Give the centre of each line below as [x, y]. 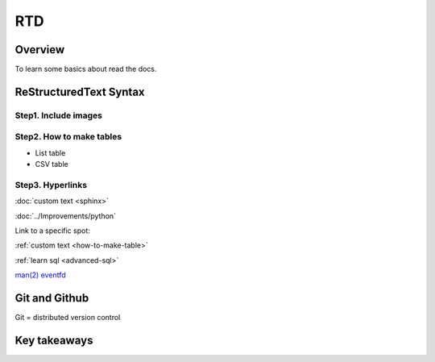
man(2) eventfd [40, 275]
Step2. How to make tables [68, 137]
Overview [40, 50]
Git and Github [52, 298]
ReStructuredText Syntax [80, 92]
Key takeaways [54, 340]
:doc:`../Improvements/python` [66, 216]
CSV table [52, 164]
